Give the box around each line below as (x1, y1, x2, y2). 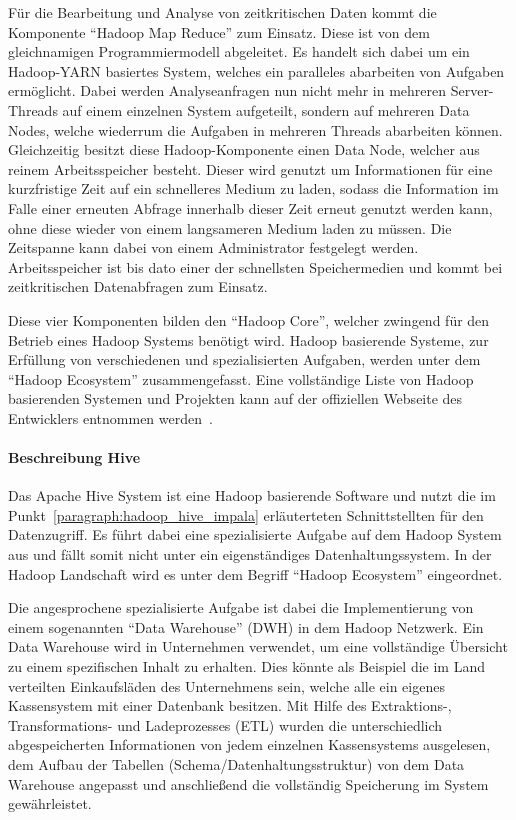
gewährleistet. (8, 793, 92, 814)
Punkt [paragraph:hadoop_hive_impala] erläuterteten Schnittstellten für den (8, 504, 484, 525)
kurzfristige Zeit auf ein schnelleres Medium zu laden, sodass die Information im (8, 178, 499, 199)
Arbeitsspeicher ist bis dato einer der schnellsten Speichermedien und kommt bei (8, 256, 503, 277)
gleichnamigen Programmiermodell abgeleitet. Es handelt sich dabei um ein (8, 41, 470, 62)
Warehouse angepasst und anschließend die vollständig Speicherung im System (8, 773, 489, 794)
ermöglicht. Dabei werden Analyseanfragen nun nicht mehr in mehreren (8, 80, 447, 101)
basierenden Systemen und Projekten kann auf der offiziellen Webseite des (8, 388, 463, 409)
